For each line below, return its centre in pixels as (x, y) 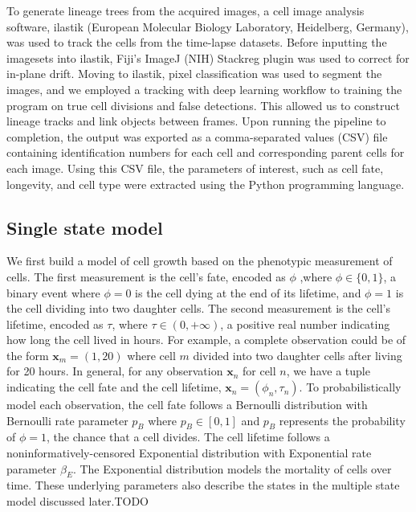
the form (28, 355)
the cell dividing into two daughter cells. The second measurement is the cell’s (198, 308)
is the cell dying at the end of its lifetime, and (248, 292)
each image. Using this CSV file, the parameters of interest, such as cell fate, (195, 168)
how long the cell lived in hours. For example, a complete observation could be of (206, 340)
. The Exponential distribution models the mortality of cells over (232, 468)
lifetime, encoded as (55, 324)
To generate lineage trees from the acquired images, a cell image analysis (186, 10)
